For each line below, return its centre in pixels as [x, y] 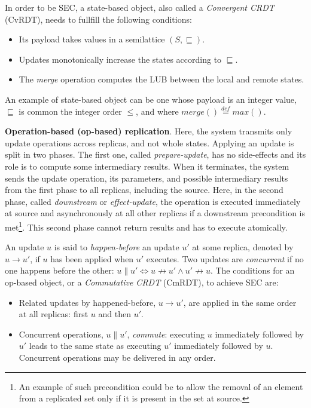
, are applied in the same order [240, 302]
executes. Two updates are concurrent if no [225, 258]
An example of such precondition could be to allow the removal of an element [161, 386]
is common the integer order [70, 111]
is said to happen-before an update [117, 247]
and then [115, 314]
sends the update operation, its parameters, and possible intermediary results [147, 178]
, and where [157, 111]
